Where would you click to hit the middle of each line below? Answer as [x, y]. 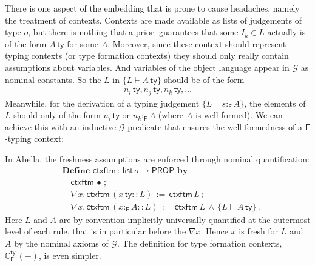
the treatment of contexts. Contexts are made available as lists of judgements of [153, 20]
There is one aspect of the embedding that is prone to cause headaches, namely [152, 8]
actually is [286, 32]
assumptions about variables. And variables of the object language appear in [147, 67]
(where [171, 115]
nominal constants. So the [53, 79]
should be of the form [204, 79]
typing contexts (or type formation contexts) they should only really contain [147, 55]
